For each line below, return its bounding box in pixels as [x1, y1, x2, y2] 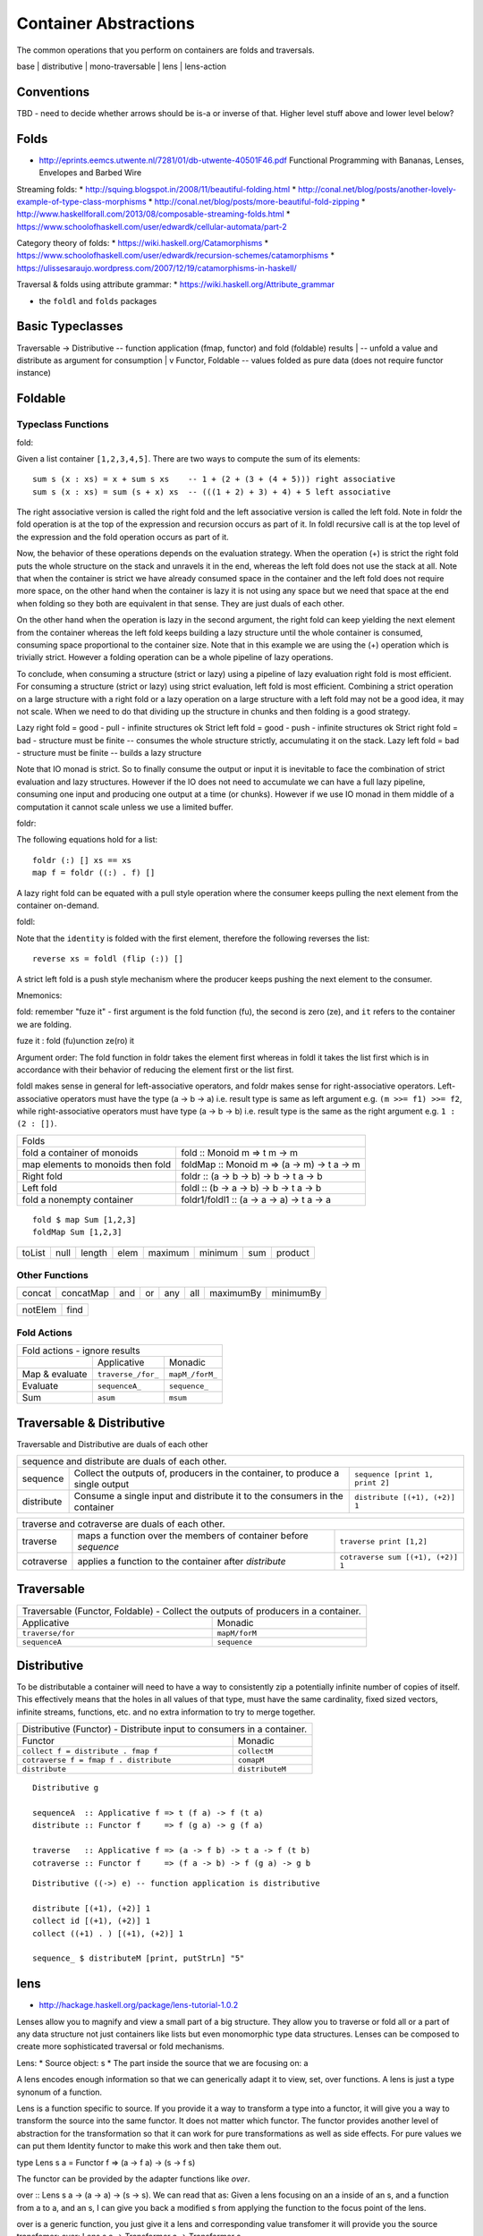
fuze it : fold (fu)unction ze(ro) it [16, 1036, 134, 1046]
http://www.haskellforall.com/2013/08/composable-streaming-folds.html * [16, 208, 291, 219]
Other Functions [16, 1269, 89, 1282]
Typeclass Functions [16, 419, 109, 431]
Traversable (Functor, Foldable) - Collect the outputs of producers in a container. [21, 1605, 361, 1617]
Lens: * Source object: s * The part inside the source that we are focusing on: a [16, 2057, 309, 2068]
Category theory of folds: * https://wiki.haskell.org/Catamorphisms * [16, 238, 269, 249]
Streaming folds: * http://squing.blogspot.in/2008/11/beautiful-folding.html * [16, 183, 297, 194]
